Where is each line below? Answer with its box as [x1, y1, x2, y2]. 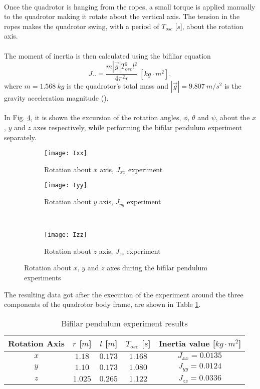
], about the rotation [180, 21, 243, 31]
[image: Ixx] [44, 150, 87, 157]
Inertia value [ [158, 337, 215, 349]
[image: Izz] [44, 231, 87, 239]
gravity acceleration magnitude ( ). [4, 93, 109, 103]
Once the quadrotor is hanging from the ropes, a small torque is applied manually [4, 1, 255, 12]
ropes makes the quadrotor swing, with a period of [4, 21, 159, 31]
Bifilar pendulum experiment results [61, 317, 188, 329]
